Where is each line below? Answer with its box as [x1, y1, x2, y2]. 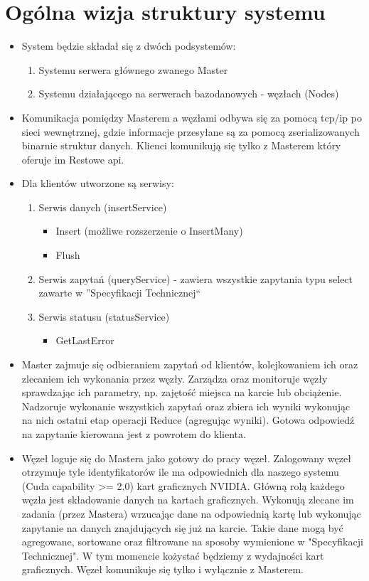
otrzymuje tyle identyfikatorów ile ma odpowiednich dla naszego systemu [21, 464, 339, 479]
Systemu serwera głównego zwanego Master [38, 62, 228, 77]
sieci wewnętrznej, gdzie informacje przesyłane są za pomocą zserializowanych [21, 124, 360, 139]
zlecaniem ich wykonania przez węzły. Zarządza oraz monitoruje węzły [21, 371, 328, 385]
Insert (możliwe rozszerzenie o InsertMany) [55, 223, 243, 238]
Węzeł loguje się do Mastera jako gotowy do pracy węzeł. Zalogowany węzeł [21, 450, 351, 465]
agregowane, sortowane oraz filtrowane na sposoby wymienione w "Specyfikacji [21, 534, 363, 549]
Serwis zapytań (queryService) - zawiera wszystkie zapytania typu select [38, 271, 353, 286]
